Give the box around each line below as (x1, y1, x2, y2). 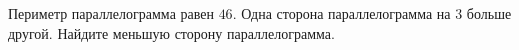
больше (466, 3, 512, 23)
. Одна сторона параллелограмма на (232, 3, 451, 23)
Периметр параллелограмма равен (8, 3, 214, 23)
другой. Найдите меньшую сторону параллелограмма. (8, 22, 335, 43)
